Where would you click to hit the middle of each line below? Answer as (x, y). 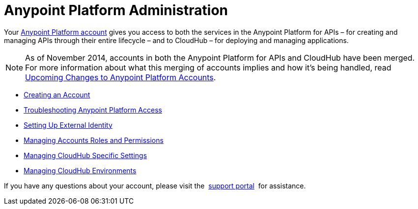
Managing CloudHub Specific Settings (85, 155)
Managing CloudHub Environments (80, 170)
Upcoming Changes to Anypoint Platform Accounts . (121, 77)
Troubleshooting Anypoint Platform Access (93, 110)
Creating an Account (57, 94)
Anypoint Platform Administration (116, 10)
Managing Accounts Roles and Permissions (94, 140)
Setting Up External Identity (68, 125)
